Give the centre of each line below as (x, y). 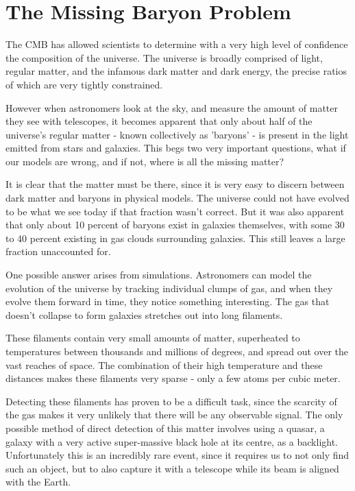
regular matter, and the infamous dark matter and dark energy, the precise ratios (176, 71)
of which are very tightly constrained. (84, 84)
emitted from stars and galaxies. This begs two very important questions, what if (176, 148)
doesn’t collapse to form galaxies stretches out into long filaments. (144, 314)
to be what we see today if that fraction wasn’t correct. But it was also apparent (175, 211)
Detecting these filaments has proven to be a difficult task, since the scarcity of (171, 401)
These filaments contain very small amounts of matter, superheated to (153, 338)
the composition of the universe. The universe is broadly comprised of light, (164, 57)
